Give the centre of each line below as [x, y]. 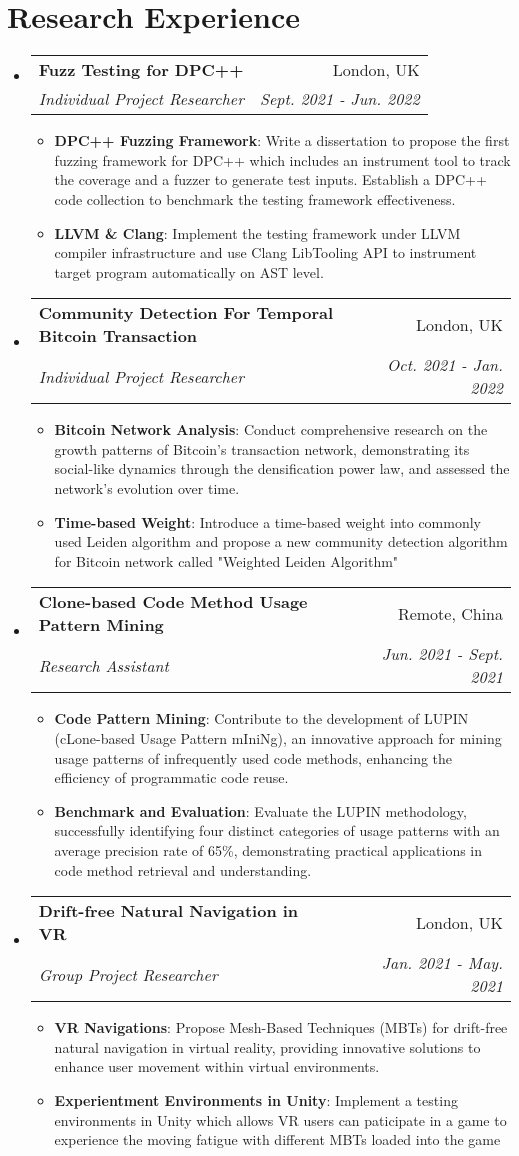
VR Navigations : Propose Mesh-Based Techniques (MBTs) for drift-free [281, 1027]
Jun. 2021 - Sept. [442, 654]
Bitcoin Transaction [118, 336]
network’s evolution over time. [147, 488]
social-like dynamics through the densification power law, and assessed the [282, 468]
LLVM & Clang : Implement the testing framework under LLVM [257, 232]
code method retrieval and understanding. [183, 869]
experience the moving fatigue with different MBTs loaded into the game [277, 1139]
